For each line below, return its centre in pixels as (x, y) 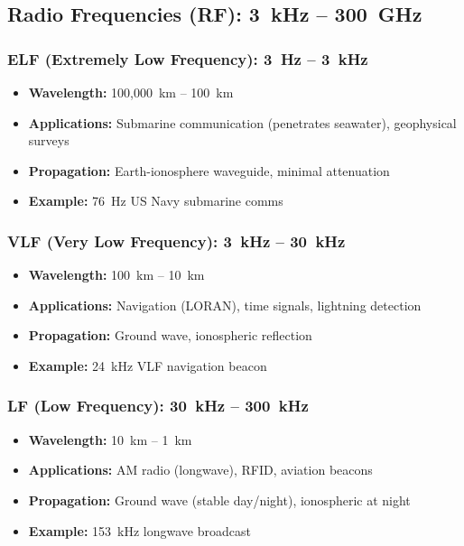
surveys (49, 140)
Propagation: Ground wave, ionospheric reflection (170, 335)
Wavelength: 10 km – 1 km (110, 439)
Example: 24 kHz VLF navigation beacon (148, 365)
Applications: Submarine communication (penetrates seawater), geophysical (242, 122)
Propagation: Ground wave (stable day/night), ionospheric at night (219, 500)
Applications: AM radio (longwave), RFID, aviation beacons (200, 470)
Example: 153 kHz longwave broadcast (139, 530)
